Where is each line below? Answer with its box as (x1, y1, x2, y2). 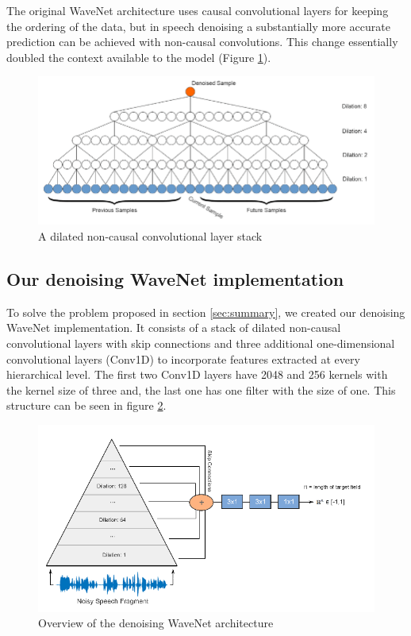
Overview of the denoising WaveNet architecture (38, 615, 274, 631)
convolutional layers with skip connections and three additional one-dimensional (6, 335, 395, 351)
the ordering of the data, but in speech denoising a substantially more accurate (6, 17, 390, 34)
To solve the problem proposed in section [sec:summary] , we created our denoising (6, 303, 405, 320)
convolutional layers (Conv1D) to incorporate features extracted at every (6, 350, 360, 367)
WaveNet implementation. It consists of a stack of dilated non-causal (6, 319, 341, 336)
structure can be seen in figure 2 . (6, 397, 167, 414)
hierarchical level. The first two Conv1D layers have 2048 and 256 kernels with (6, 366, 388, 383)
